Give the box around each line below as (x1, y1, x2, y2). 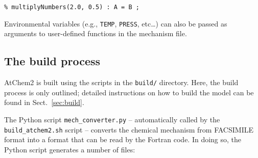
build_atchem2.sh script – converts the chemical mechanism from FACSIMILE (4, 124, 253, 135)
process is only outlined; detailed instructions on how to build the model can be (4, 87, 254, 97)
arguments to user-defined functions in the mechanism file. (4, 28, 187, 39)
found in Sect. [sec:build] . (4, 97, 84, 108)
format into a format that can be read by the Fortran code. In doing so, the (4, 134, 242, 145)
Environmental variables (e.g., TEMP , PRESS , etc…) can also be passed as (4, 18, 227, 29)
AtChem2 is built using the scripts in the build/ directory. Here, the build (4, 77, 239, 88)
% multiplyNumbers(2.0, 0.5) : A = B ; (4, 4, 139, 11)
